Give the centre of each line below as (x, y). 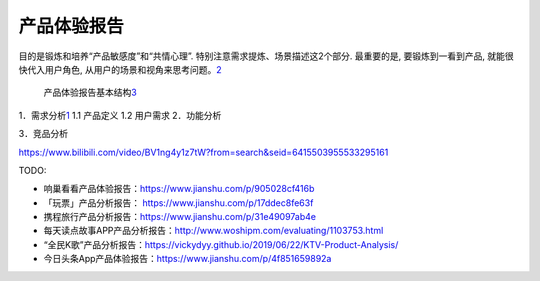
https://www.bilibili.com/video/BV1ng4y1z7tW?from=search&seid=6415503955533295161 (203, 152)
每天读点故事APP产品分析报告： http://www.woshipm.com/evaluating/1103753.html (213, 231)
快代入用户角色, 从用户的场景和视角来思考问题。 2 (120, 69)
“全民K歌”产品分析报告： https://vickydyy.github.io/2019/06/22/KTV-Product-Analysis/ (221, 244)
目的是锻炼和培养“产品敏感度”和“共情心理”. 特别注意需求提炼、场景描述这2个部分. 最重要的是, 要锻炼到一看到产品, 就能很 (266, 56)
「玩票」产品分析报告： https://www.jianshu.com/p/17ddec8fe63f (178, 202)
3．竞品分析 (43, 134)
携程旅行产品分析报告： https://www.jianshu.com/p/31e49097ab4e (180, 217)
